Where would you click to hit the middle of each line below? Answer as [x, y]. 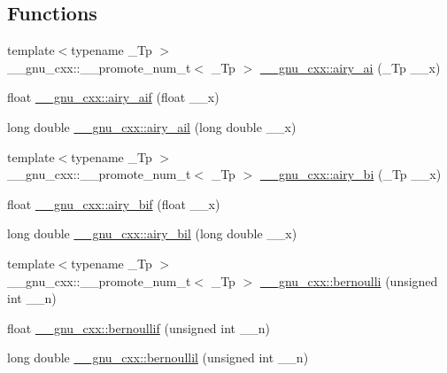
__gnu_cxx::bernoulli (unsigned [349, 280]
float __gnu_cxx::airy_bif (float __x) [114, 203]
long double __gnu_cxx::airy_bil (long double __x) [152, 233]
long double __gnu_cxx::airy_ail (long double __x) [152, 126]
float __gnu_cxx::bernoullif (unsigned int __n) [139, 327]
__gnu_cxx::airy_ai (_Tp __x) [350, 67]
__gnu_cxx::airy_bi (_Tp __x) [351, 174]
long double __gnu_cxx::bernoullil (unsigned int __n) [158, 357]
